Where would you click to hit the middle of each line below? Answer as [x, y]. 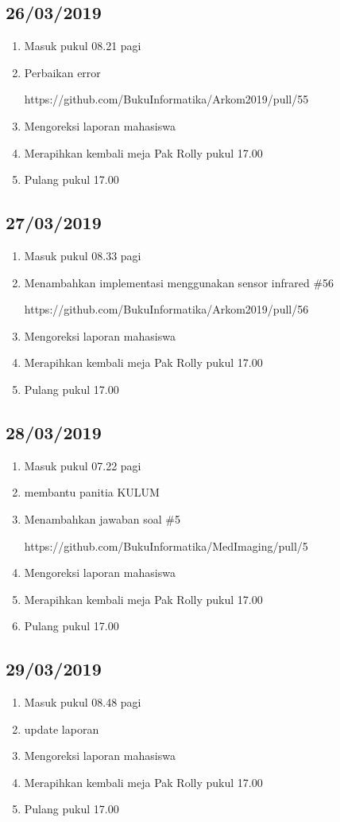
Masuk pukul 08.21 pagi [83, 46]
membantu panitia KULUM [92, 492]
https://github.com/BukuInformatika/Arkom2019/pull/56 [166, 309]
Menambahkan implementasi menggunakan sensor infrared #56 [179, 282]
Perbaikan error [62, 72]
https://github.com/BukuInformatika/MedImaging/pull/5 [166, 545]
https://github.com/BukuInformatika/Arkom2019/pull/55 [166, 99]
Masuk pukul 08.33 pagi [83, 255]
